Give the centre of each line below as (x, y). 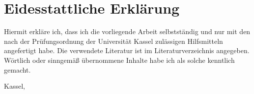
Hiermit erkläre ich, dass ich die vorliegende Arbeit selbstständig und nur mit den (127, 31)
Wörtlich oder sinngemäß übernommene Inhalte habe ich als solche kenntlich (119, 60)
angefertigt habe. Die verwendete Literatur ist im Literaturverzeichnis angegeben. (127, 50)
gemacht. (17, 69)
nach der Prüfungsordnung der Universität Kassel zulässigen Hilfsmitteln (113, 41)
